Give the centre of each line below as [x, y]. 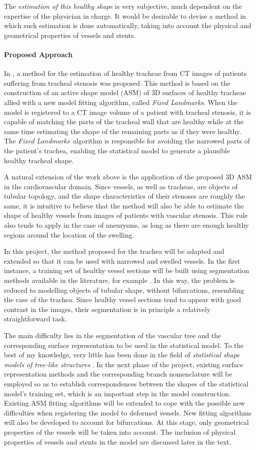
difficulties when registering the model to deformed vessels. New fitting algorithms [128, 412]
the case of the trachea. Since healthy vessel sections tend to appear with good [123, 299]
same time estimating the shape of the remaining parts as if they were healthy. [123, 131]
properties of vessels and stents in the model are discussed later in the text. [118, 441]
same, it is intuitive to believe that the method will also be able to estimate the [124, 205]
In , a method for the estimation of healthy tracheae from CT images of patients [125, 73]
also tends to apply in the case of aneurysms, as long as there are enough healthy [127, 225]
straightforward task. [35, 319]
